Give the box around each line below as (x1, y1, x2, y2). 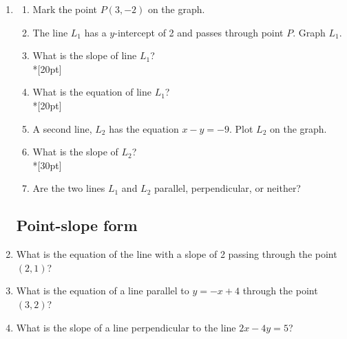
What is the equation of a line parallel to (16, 283, 189, 298)
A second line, (32, 121, 92, 135)
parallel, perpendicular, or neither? (154, 181, 301, 195)
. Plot (229, 121, 253, 135)
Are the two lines (32, 181, 105, 195)
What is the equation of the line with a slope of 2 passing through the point (16, 247, 337, 261)
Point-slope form (16, 215, 138, 236)
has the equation (109, 121, 179, 135)
